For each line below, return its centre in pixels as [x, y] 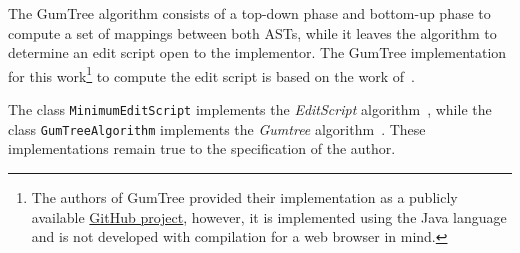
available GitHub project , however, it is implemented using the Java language [269, 216]
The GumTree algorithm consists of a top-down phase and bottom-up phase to [249, 13]
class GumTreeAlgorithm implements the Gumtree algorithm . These [217, 128]
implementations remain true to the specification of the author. [202, 148]
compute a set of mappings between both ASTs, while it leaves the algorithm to [252, 32]
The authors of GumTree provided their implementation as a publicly [244, 196]
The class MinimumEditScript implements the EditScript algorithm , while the [250, 109]
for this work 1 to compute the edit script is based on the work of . [211, 74]
